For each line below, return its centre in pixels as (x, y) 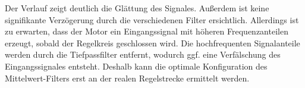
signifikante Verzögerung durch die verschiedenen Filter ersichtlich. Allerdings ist (152, 19)
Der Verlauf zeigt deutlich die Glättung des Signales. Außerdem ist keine (137, 8)
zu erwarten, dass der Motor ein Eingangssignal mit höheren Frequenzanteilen (147, 31)
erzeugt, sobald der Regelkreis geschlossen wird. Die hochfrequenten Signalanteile (152, 43)
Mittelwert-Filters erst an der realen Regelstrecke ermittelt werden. (127, 78)
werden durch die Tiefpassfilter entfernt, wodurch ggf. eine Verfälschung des (143, 54)
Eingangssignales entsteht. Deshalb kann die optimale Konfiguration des (136, 66)
